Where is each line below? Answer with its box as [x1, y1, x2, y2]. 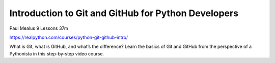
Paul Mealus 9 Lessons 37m [9, 25, 68, 31]
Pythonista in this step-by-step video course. [9, 50, 104, 56]
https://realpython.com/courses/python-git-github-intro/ [9, 34, 128, 40]
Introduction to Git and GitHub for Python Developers [9, 8, 239, 19]
